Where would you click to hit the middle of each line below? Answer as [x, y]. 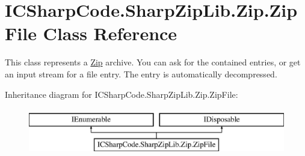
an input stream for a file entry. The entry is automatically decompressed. [141, 73]
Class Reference [110, 33]
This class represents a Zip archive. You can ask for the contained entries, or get [153, 62]
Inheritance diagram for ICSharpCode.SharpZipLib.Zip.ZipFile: [122, 94]
